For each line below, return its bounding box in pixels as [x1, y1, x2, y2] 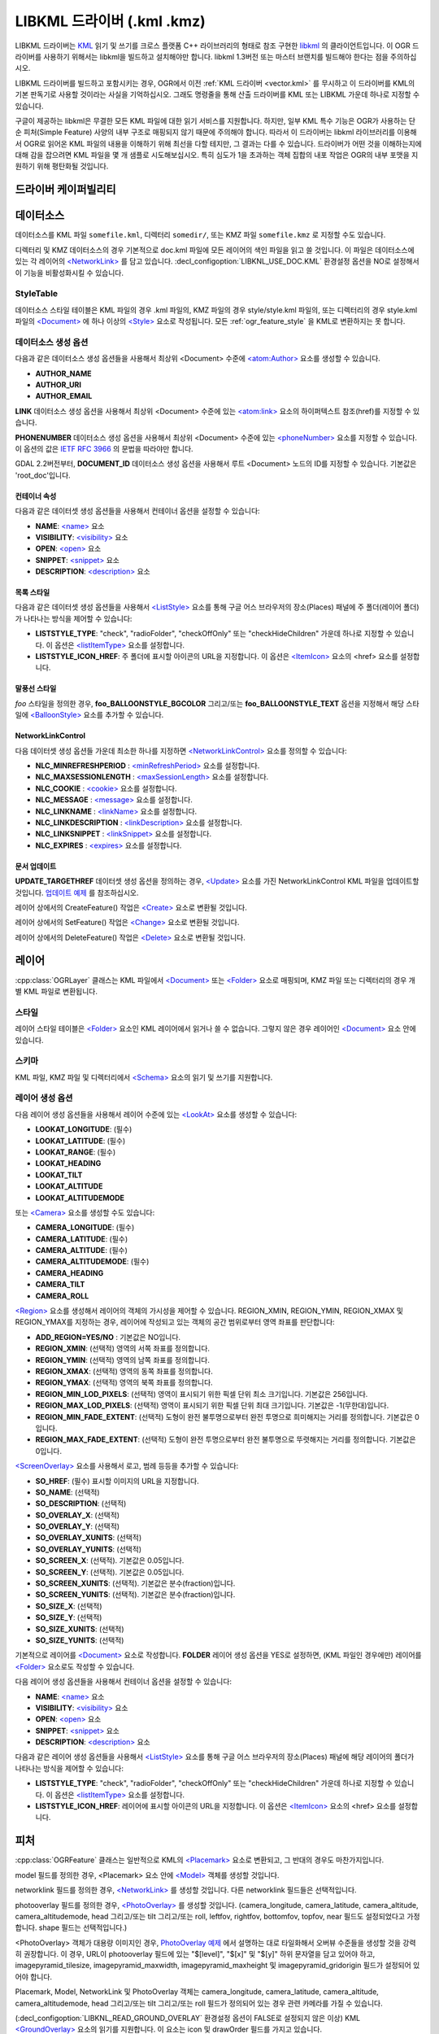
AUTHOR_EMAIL [35, 391, 93, 401]
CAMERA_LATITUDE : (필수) [35, 1233, 128, 1244]
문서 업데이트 [15, 861, 57, 871]
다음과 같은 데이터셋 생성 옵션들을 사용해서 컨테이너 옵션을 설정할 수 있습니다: [15, 506, 260, 516]
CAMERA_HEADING [35, 1268, 104, 1277]
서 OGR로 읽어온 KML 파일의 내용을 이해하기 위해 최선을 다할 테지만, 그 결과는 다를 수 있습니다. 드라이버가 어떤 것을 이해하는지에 [15, 138, 422, 148]
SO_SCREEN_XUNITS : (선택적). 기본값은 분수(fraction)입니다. [35, 1578, 236, 1588]
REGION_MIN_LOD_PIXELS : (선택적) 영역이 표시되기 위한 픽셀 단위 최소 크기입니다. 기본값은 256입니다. [35, 1389, 368, 1399]
